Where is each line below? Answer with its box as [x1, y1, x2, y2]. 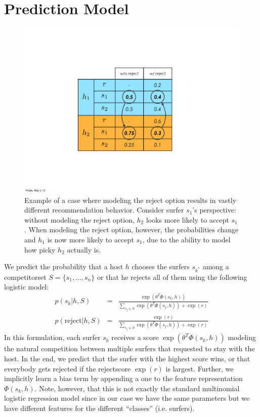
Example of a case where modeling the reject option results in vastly [24, 194, 237, 205]
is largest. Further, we [165, 363, 234, 373]
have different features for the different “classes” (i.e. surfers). [4, 402, 195, 413]
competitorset [4, 271, 47, 282]
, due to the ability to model [142, 234, 231, 244]
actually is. [67, 244, 101, 255]
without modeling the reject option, [24, 214, 135, 225]
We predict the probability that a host [4, 261, 123, 272]
